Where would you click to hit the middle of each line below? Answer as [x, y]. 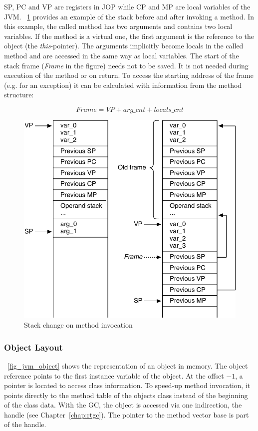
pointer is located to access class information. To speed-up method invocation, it [127, 385]
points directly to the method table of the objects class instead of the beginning [126, 395]
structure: [19, 95]
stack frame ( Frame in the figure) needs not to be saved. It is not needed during [126, 65]
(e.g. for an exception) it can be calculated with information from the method [123, 85]
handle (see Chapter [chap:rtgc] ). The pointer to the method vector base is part [127, 414]
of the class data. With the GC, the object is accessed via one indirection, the [123, 405]
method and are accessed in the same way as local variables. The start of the [122, 55]
